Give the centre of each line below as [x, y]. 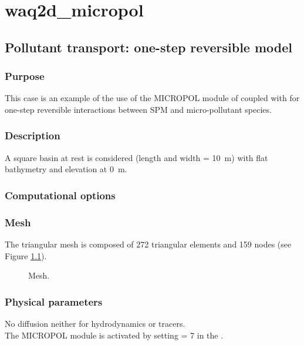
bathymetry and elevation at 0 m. [66, 169]
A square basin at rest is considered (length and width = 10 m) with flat [136, 157]
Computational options [60, 195]
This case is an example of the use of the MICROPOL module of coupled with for [152, 98]
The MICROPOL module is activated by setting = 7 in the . [114, 335]
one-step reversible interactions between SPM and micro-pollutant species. [138, 109]
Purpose [25, 76]
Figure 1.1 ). [26, 255]
